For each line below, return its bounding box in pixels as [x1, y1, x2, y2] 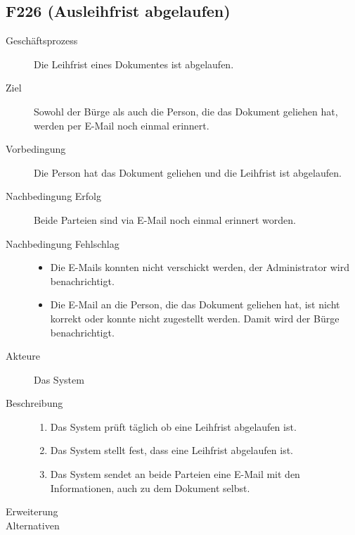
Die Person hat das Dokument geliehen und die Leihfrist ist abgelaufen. [34, 165, 342, 180]
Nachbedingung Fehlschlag [6, 236, 120, 251]
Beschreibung [6, 396, 63, 410]
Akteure [6, 348, 41, 363]
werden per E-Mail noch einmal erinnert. [34, 118, 209, 132]
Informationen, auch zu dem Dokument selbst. [50, 480, 250, 495]
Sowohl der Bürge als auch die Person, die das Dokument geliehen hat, [34, 103, 338, 118]
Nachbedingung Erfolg [6, 189, 101, 203]
